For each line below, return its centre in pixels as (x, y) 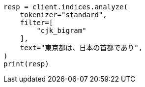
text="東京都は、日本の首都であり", (81, 48)
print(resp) (26, 64)
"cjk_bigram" (61, 30)
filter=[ (37, 23)
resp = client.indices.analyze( (66, 7)
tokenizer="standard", (63, 15)
